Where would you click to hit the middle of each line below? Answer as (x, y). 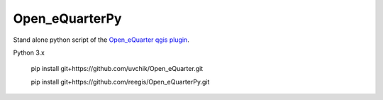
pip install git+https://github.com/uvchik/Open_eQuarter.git (117, 69)
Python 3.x (29, 52)
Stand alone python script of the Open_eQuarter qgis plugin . (101, 40)
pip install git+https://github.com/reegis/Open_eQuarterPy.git (120, 82)
